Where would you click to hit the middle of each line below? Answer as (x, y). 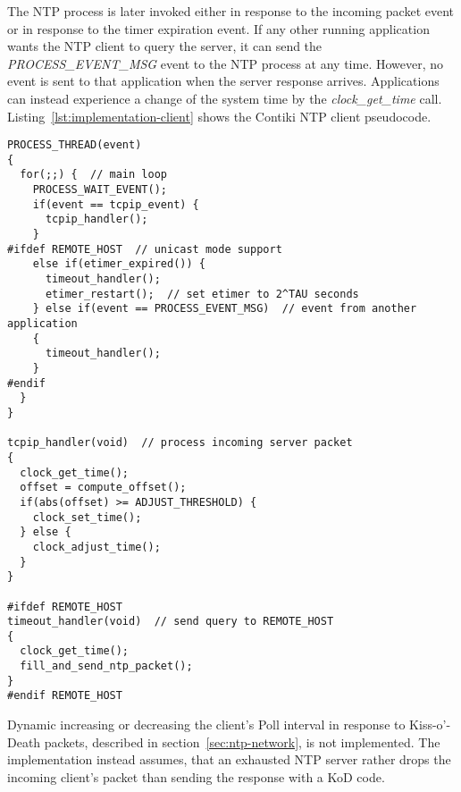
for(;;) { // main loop (93, 175)
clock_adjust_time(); (96, 547)
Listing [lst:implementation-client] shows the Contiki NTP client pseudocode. (219, 116)
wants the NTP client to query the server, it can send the (165, 46)
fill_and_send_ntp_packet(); (106, 666)
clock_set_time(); (87, 517)
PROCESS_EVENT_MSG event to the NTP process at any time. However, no (226, 63)
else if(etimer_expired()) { (119, 264)
